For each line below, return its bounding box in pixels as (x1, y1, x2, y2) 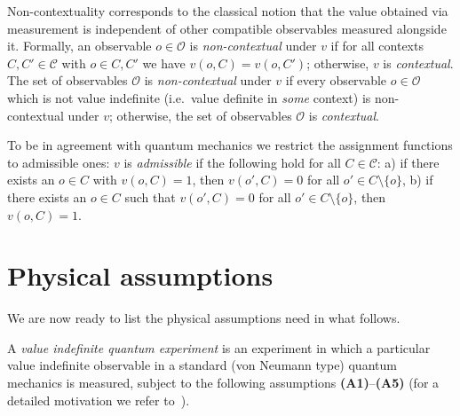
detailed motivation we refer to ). (7, 390, 190, 409)
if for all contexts (330, 36, 424, 55)
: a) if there (377, 153, 440, 171)
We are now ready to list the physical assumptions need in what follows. (7, 309, 401, 327)
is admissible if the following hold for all (123, 153, 341, 171)
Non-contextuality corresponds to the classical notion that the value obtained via (7, 2, 448, 20)
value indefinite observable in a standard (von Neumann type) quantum (7, 356, 397, 374)
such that (124, 187, 176, 206)
